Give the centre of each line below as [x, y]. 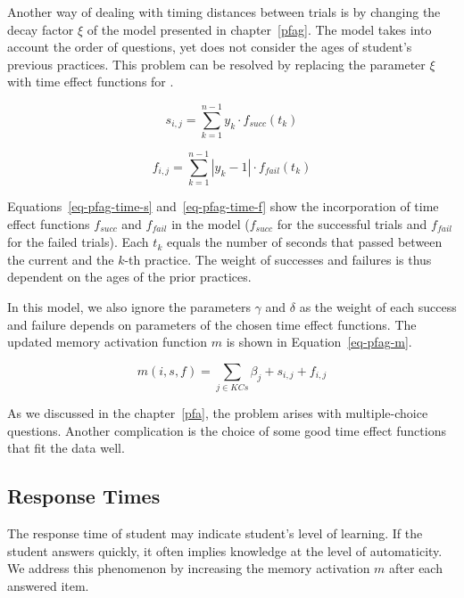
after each [416, 568]
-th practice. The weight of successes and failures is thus [278, 259]
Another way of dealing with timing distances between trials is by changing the [224, 12]
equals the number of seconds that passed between [304, 242]
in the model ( [211, 223]
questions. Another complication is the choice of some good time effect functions [227, 430]
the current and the [61, 259]
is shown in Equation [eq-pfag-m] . [319, 342]
